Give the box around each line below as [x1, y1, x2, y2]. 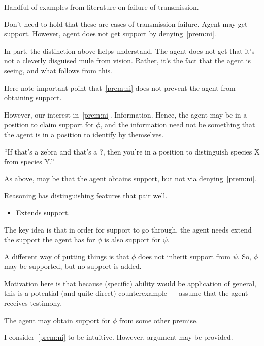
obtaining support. [4, 92, 62, 103]
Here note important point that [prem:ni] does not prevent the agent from [4, 82, 236, 93]
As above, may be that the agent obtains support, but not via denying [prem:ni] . [4, 173, 256, 183]
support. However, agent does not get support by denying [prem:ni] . [4, 28, 216, 39]
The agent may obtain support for [4, 315, 111, 325]
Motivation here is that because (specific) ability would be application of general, [4, 278, 256, 288]
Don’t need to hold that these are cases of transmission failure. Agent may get [4, 18, 248, 29]
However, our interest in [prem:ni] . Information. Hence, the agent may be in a [4, 109, 247, 120]
